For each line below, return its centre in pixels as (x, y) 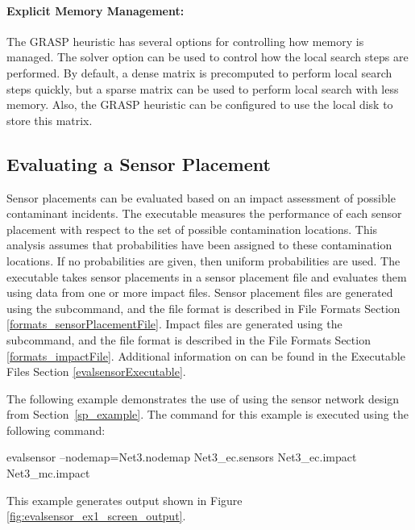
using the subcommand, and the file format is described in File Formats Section (203, 308)
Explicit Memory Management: (95, 10)
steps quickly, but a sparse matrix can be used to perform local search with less (203, 88)
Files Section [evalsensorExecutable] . (96, 371)
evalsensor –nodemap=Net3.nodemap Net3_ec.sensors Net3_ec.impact (182, 457)
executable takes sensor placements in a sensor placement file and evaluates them (207, 276)
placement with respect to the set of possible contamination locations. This (192, 229)
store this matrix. (50, 120)
